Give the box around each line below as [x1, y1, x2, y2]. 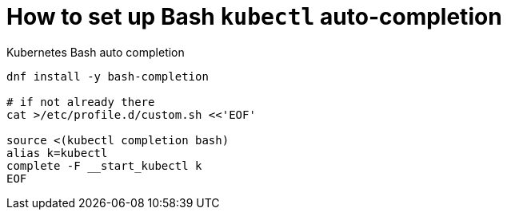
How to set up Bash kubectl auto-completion [6, 3, 502, 30]
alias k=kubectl [6, 146, 108, 159]
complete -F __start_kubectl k [6, 159, 202, 172]
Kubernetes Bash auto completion [6, 45, 185, 59]
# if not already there [6, 95, 155, 108]
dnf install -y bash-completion [6, 69, 209, 83]
